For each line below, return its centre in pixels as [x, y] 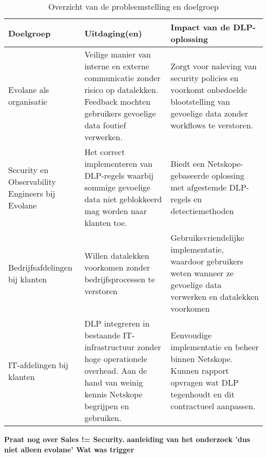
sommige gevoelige [117, 187]
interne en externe [117, 66]
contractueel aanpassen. [213, 406]
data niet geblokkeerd [123, 199]
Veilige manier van [118, 54]
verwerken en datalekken [215, 297]
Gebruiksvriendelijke [207, 237]
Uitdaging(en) [113, 33]
